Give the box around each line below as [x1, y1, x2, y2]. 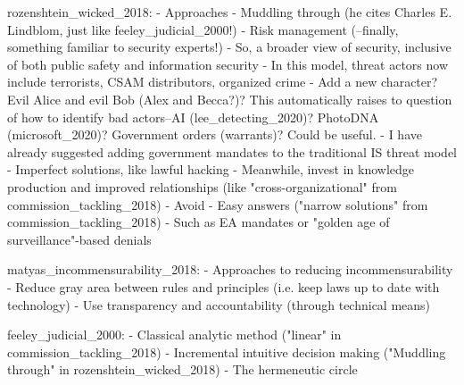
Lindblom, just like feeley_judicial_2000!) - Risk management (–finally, [7, 20, 399, 38]
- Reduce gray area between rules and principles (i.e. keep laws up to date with [7, 277, 440, 296]
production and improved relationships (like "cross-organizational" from [7, 177, 397, 196]
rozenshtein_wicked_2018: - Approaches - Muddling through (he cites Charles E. [7, 3, 452, 21]
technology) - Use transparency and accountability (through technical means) [7, 295, 431, 314]
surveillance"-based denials [7, 230, 152, 248]
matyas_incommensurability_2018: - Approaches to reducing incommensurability [7, 260, 453, 279]
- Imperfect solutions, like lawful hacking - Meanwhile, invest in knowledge [7, 160, 415, 179]
